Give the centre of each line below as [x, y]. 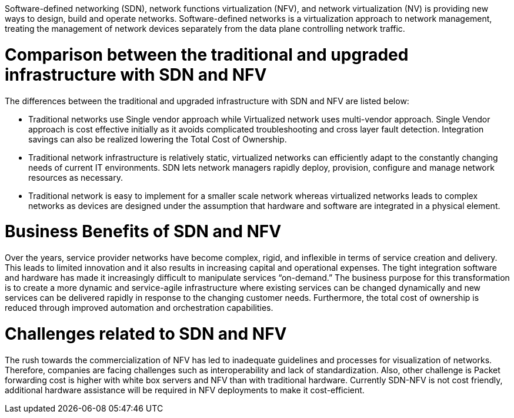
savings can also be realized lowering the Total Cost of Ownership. [158, 139]
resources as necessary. [76, 177]
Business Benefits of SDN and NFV [143, 232]
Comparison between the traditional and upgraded [207, 54]
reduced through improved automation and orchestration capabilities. [139, 308]
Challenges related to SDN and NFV [146, 334]
